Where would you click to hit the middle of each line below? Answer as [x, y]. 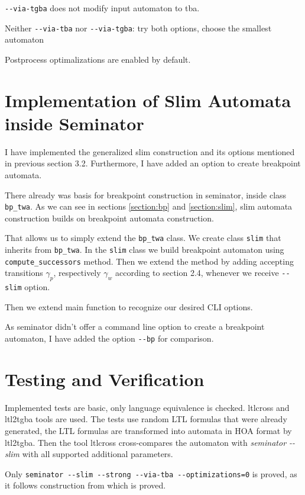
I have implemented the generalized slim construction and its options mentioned [150, 151]
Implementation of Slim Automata [148, 100]
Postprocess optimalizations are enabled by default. [98, 59]
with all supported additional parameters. [98, 454]
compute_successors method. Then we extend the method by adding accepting [149, 261]
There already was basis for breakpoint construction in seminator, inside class [146, 195]
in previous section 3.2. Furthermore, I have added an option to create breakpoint [153, 163]
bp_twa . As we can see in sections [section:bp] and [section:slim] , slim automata [149, 206]
